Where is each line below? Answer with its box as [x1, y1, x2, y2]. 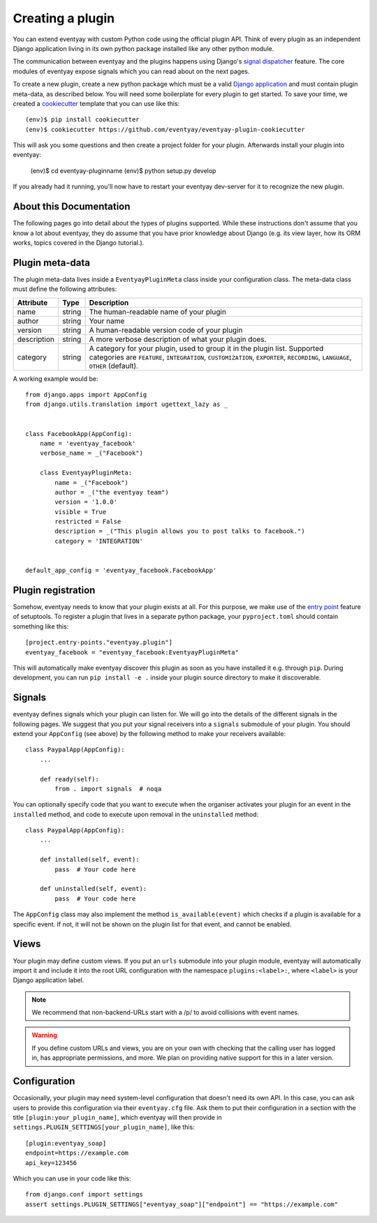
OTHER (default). [89, 361, 139, 370]
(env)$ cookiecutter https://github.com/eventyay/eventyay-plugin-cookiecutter [25, 126, 305, 133]
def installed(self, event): [39, 855, 140, 864]
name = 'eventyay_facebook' [39, 440, 136, 447]
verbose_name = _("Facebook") [39, 449, 143, 457]
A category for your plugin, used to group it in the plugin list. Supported [89, 343, 324, 353]
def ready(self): [39, 775, 99, 783]
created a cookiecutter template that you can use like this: [13, 99, 180, 107]
